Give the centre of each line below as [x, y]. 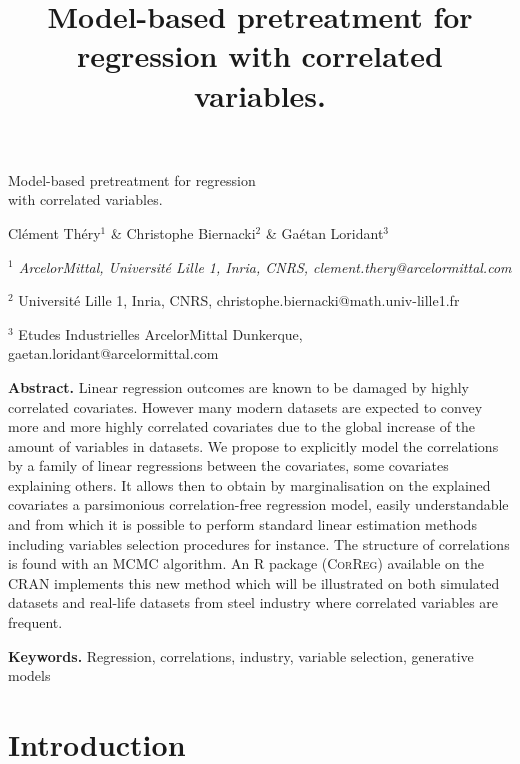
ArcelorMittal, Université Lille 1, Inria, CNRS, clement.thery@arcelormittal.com [265, 266]
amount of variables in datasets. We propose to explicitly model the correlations [253, 445]
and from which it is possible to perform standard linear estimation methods [242, 524]
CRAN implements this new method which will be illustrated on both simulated [254, 582]
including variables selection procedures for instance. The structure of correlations [259, 543]
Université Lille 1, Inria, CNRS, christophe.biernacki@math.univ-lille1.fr [239, 300]
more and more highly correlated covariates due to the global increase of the [242, 426]
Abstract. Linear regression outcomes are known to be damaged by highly [238, 386]
